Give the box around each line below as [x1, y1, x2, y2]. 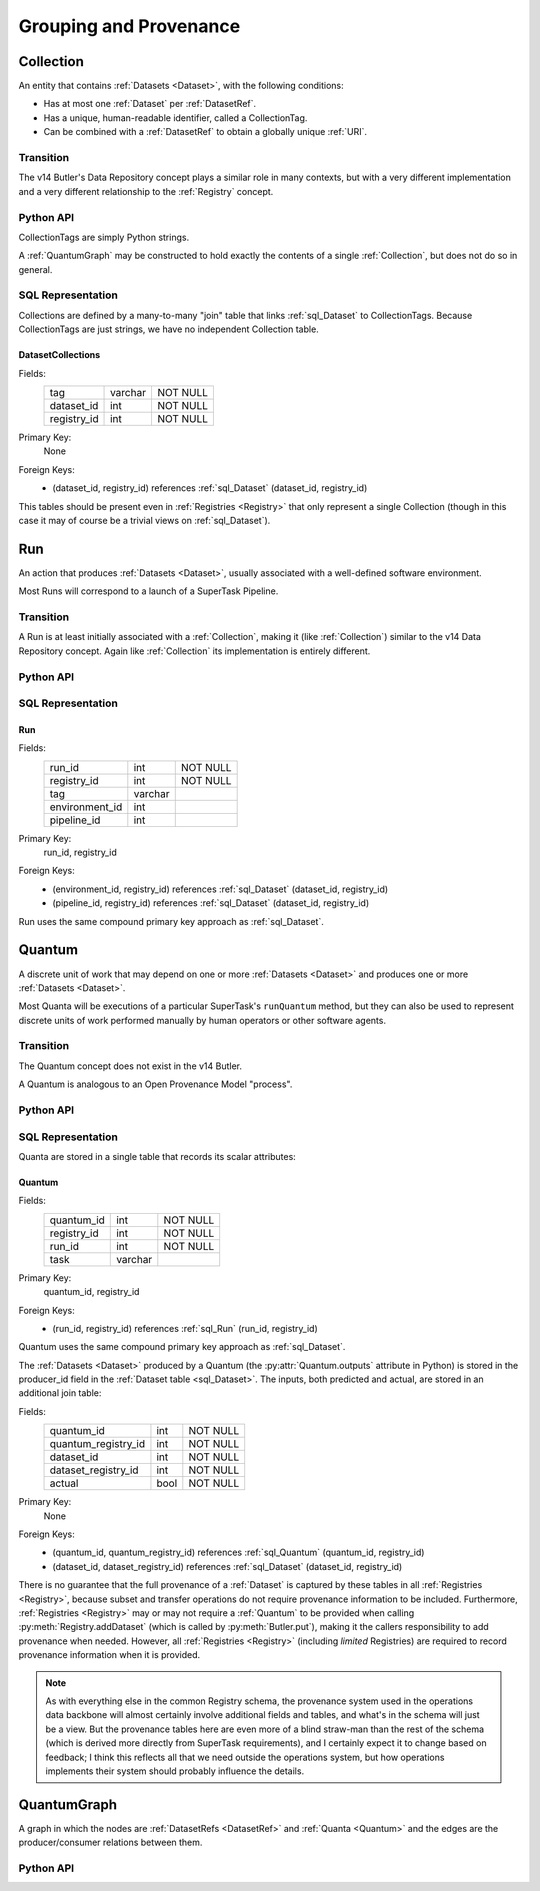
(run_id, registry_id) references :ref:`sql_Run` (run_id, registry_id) [52, 1322, 319, 1334]
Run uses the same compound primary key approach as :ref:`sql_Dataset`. [18, 915, 324, 927]
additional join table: [18, 1387, 102, 1399]
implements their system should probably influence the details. [45, 1765, 305, 1777]
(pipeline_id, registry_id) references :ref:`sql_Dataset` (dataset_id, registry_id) [52, 897, 370, 909]
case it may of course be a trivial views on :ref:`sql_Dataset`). [18, 514, 271, 526]
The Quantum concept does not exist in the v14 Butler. [18, 1060, 243, 1072]
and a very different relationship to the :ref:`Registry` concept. [18, 185, 274, 197]
